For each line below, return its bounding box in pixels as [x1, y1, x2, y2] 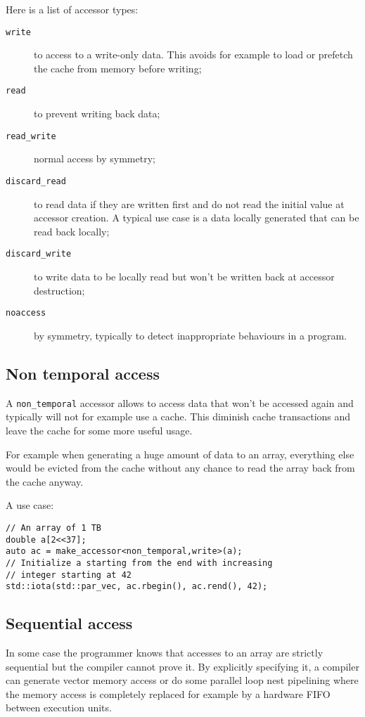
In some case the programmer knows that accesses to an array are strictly [6, 645, 324, 660]
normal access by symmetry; [34, 151, 155, 166]
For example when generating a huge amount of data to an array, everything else [6, 446, 354, 461]
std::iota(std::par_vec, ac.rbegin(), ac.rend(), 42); [6, 581, 268, 592]
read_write [6, 131, 56, 141]
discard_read [6, 176, 66, 186]
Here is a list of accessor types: [6, 2, 139, 16]
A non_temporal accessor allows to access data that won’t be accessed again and [6, 395, 354, 410]
